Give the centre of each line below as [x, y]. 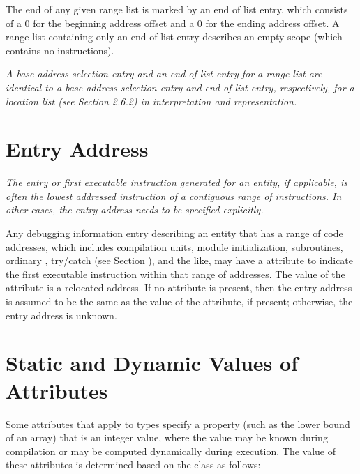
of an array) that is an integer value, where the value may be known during [167, 437]
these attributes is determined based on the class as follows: [133, 465]
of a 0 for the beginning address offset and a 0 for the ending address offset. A [173, 23]
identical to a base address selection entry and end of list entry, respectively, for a [180, 87]
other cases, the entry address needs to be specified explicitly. [135, 209]
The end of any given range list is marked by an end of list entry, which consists [177, 9]
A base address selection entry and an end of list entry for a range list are [164, 74]
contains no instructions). [60, 50]
